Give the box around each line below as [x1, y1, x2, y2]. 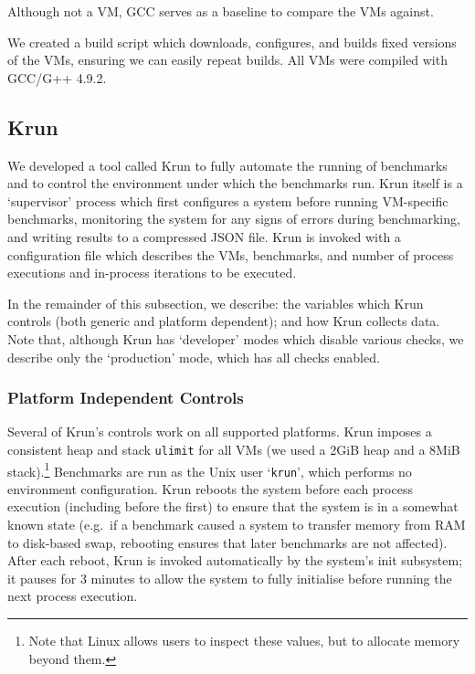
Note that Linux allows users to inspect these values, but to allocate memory [28, 631, 460, 650]
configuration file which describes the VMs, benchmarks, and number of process [7, 245, 454, 264]
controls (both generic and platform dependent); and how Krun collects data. [7, 311, 440, 331]
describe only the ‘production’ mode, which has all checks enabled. [7, 347, 380, 366]
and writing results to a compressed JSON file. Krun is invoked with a [7, 226, 401, 246]
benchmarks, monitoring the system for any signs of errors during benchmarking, [7, 209, 460, 228]
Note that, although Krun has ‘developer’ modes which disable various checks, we [7, 329, 464, 348]
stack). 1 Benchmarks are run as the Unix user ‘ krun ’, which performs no [7, 458, 412, 480]
